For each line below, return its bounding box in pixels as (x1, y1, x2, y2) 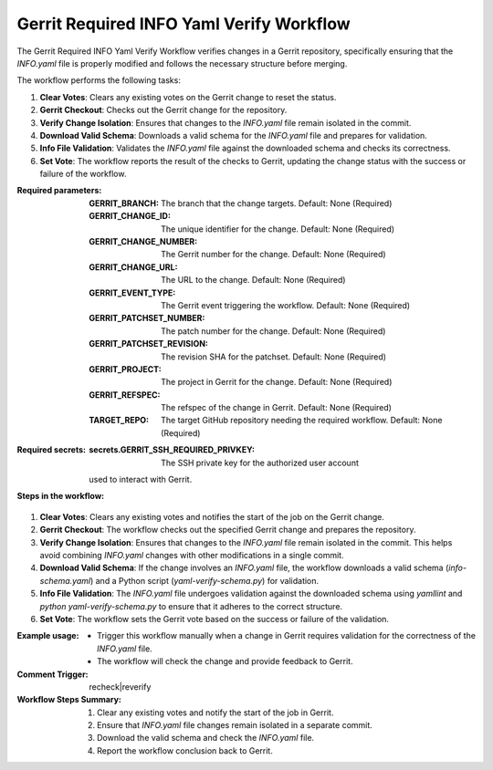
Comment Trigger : (16, 669, 89, 680)
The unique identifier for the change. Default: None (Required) (161, 224, 395, 234)
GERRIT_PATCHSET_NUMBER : (89, 313, 205, 324)
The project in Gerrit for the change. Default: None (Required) (161, 377, 393, 388)
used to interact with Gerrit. (89, 474, 193, 485)
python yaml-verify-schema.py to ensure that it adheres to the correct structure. (39, 600, 342, 611)
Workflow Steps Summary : (16, 694, 122, 705)
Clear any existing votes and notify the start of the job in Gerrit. (97, 707, 334, 718)
